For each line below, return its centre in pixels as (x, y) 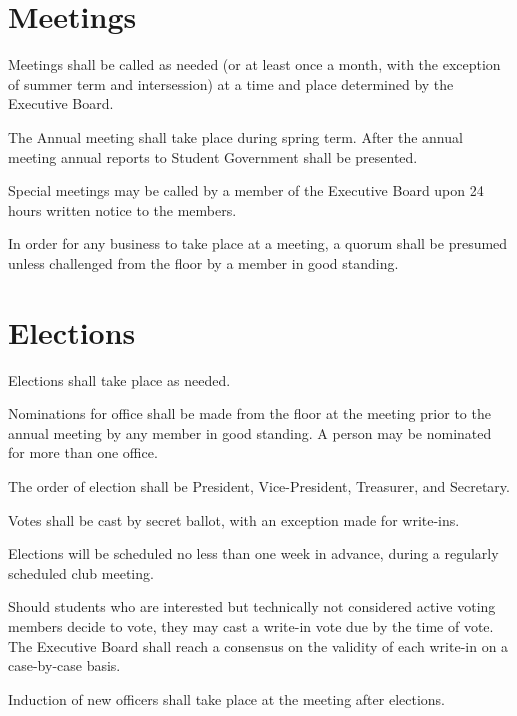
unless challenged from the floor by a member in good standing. (203, 262)
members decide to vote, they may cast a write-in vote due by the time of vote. (251, 625)
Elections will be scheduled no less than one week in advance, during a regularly (253, 553)
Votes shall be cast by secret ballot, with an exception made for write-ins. (234, 519)
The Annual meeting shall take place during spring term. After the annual (235, 136)
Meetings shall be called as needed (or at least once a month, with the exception (254, 64)
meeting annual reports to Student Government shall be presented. (213, 156)
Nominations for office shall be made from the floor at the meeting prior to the (249, 413)
